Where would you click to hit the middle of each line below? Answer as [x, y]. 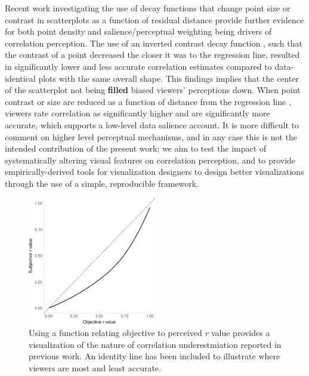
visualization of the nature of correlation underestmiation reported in [155, 344]
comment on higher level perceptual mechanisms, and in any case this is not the [151, 136]
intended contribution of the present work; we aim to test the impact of [136, 148]
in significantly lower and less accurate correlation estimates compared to [138, 66]
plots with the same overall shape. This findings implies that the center [169, 78]
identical [20, 78]
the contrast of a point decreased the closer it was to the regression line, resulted [152, 55]
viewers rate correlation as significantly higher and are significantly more [137, 113]
